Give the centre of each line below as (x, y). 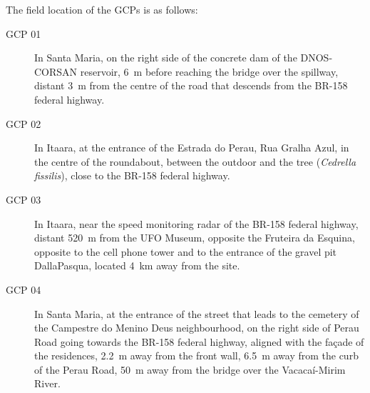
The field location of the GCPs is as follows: (102, 9)
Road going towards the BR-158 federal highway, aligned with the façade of (199, 341)
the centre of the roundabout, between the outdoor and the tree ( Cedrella (195, 161)
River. (47, 383)
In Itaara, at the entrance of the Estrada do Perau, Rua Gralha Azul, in (192, 148)
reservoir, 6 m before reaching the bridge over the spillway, (209, 71)
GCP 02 (24, 123)
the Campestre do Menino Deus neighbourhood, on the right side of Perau (197, 328)
